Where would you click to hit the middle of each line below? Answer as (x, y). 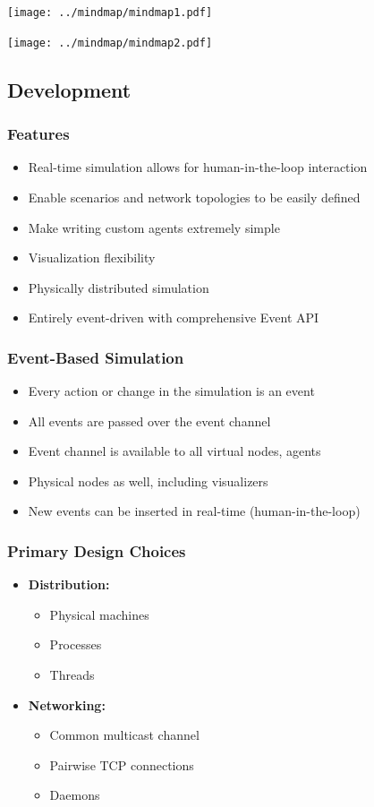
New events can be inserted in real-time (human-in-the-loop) (194, 511)
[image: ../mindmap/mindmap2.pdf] (110, 43)
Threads (72, 675)
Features (38, 134)
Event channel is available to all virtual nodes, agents (174, 451)
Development (69, 89)
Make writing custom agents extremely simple (154, 227)
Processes (76, 644)
